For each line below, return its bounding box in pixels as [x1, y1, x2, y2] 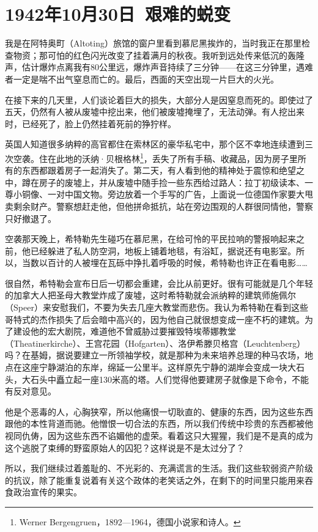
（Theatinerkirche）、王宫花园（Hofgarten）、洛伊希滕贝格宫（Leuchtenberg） [5, 336, 306, 349]
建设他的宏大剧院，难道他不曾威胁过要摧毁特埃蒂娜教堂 [13, 325, 236, 338]
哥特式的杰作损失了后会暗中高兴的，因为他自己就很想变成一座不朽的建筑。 [5, 312, 305, 325]
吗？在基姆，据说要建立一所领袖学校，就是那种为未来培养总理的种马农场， [5, 349, 305, 361]
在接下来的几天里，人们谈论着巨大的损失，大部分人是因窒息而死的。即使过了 [5, 93, 313, 106]
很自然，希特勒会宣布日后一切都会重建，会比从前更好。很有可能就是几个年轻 [5, 276, 313, 289]
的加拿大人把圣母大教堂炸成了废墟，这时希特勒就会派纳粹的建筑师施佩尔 [5, 289, 296, 301]
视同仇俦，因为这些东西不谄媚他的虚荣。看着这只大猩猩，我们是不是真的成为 [5, 429, 313, 441]
